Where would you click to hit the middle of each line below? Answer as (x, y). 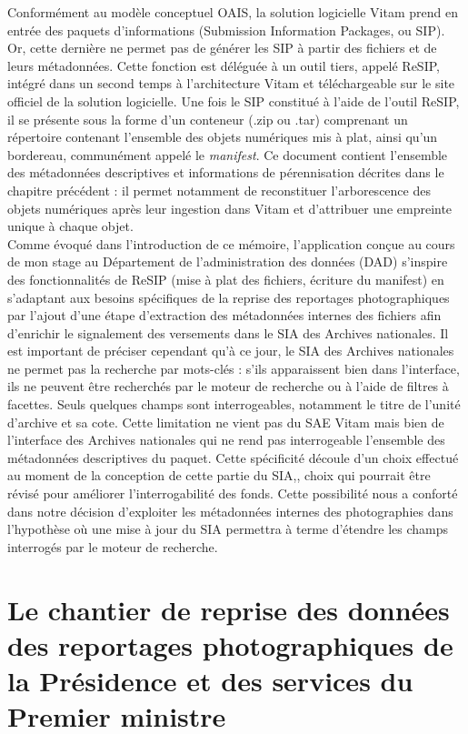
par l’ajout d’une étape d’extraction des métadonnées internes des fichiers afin (224, 315)
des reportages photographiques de (230, 644)
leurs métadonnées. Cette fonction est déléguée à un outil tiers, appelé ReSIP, (224, 65)
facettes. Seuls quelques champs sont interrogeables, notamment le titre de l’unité (234, 404)
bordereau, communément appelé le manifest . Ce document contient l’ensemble (228, 154)
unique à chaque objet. (70, 226)
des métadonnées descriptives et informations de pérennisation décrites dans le (226, 172)
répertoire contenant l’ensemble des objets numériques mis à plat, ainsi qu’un (223, 137)
